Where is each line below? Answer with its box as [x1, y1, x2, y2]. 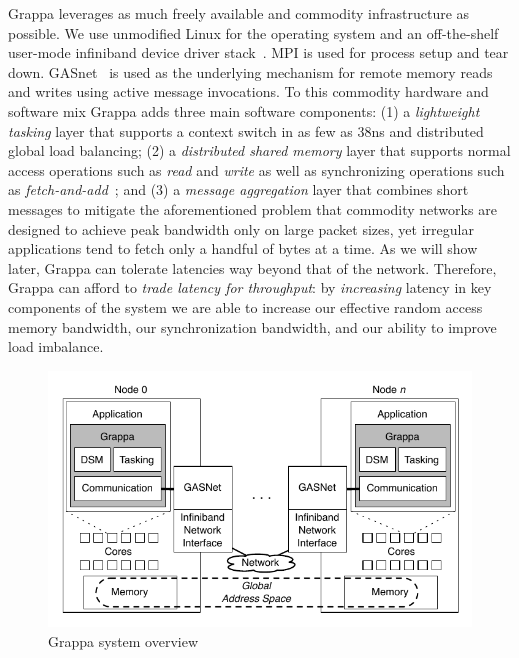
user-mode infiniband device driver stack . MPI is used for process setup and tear [8, 42, 509, 63]
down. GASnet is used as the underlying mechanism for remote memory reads [8, 61, 493, 82]
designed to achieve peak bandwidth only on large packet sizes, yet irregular [8, 218, 474, 239]
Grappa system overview [48, 631, 199, 651]
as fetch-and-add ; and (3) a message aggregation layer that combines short [8, 179, 469, 200]
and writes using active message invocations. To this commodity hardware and [8, 81, 489, 102]
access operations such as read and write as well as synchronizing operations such [8, 159, 505, 180]
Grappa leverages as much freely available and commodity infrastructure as [8, 3, 470, 23]
